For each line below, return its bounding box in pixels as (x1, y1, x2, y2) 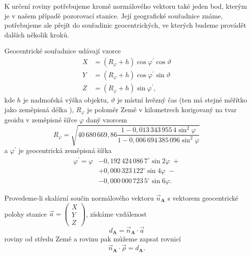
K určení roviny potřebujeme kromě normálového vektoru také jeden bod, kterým (4, 1, 247, 11)
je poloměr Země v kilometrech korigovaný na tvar (87, 104, 237, 114)
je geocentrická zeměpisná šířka (18, 145, 112, 155)
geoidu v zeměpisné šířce (4, 115, 77, 125)
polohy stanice (4, 208, 47, 219)
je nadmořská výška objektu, (23, 95, 109, 105)
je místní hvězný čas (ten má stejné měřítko (117, 95, 247, 105)
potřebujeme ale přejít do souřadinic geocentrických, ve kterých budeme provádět (4, 20, 247, 30)
